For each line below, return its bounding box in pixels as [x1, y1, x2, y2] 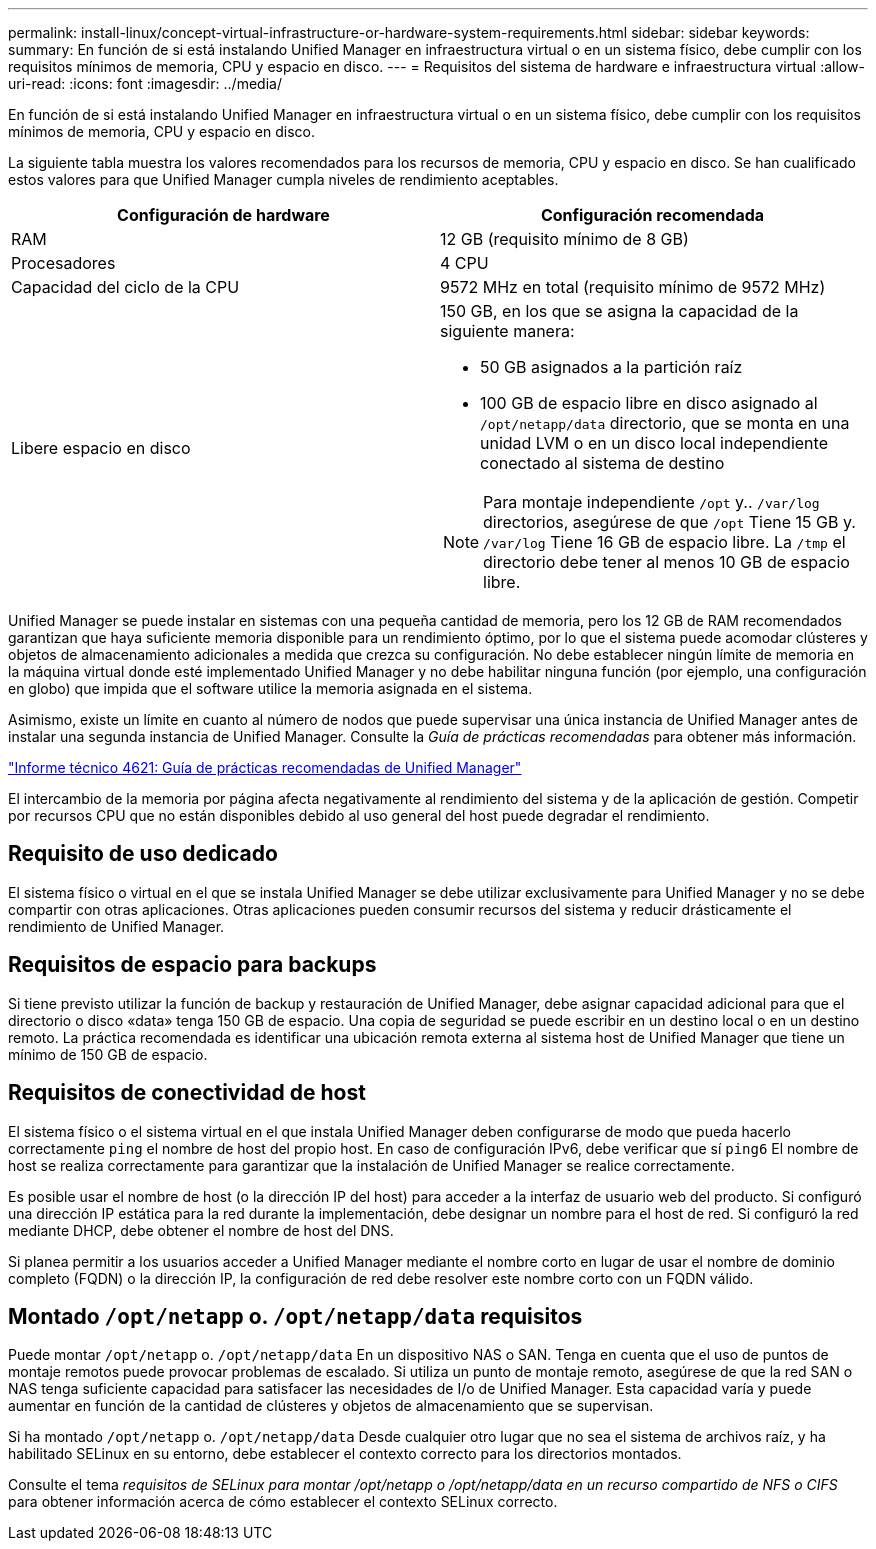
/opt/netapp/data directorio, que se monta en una [480, 413, 850, 433]
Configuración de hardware [117, 205, 330, 225]
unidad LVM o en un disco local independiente [480, 433, 828, 453]
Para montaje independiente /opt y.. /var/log [483, 492, 820, 512]
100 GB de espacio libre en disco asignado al [480, 393, 818, 413]
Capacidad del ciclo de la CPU [11, 277, 240, 297]
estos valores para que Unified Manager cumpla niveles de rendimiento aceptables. [8, 171, 559, 188]
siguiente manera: [440, 321, 575, 341]
